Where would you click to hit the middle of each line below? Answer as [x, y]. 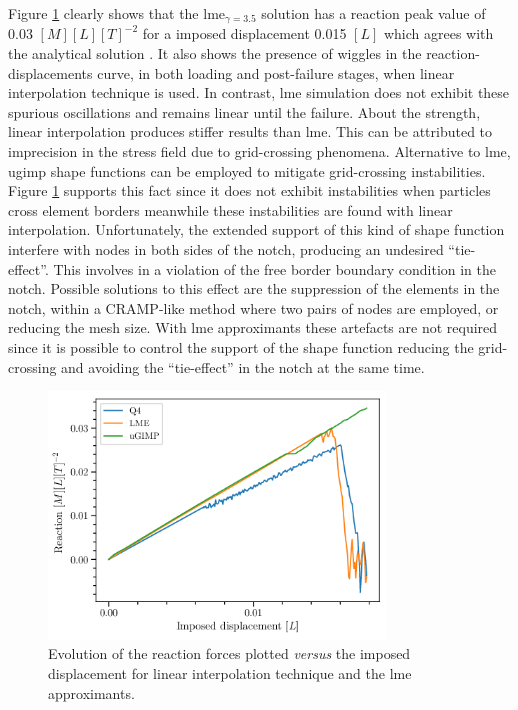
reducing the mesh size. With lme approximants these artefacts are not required [253, 327]
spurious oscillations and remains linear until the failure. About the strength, [244, 111]
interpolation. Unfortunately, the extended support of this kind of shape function [256, 229]
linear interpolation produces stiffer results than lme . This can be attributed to [250, 131]
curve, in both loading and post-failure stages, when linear [276, 72]
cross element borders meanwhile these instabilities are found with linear [230, 209]
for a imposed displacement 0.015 [244, 33]
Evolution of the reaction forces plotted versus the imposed [229, 653]
